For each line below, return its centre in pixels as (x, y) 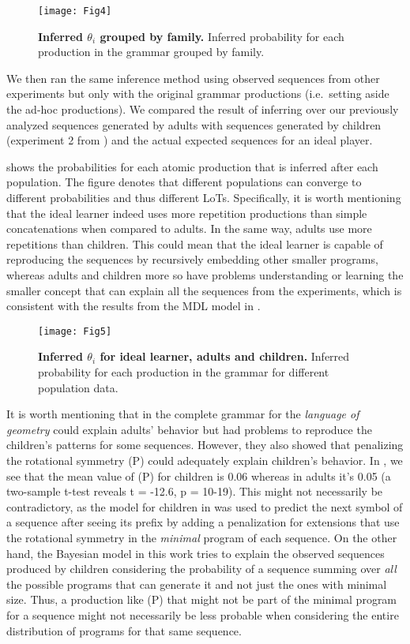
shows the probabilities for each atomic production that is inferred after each (192, 166)
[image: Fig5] (75, 331)
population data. (78, 387)
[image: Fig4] (75, 11)
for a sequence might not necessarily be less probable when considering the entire (203, 614)
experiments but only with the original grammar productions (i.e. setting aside (198, 94)
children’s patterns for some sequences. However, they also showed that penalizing (205, 445)
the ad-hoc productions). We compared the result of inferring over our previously (203, 109)
